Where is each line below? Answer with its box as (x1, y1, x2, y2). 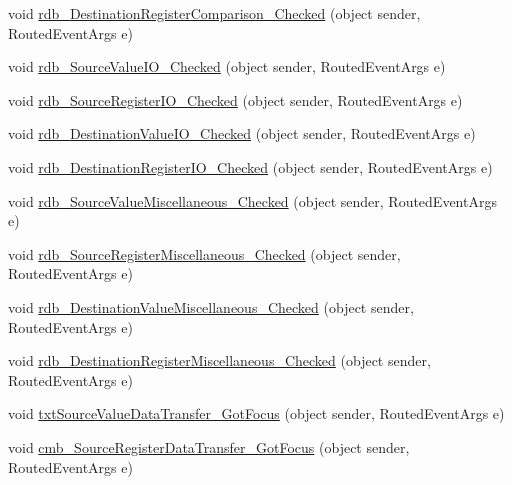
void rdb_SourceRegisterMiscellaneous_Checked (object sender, (8, 243, 401, 264)
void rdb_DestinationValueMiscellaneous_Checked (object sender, (8, 296, 414, 317)
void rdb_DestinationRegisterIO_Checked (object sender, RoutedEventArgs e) (8, 156, 493, 177)
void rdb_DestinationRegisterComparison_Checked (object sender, (8, 3, 421, 23)
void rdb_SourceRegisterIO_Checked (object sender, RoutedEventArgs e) (8, 89, 463, 110)
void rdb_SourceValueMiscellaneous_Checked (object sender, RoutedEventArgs (8, 190, 497, 211)
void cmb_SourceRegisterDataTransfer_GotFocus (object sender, (8, 436, 410, 457)
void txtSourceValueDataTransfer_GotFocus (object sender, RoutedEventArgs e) (8, 403, 505, 424)
